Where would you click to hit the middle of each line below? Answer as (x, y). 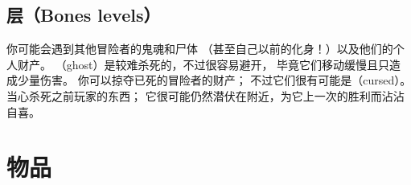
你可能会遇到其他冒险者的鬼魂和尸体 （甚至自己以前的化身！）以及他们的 (200, 49)
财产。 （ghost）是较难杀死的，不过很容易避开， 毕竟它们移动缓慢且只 (203, 64)
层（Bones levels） (84, 15)
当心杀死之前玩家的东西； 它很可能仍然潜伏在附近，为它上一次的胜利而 (194, 95)
